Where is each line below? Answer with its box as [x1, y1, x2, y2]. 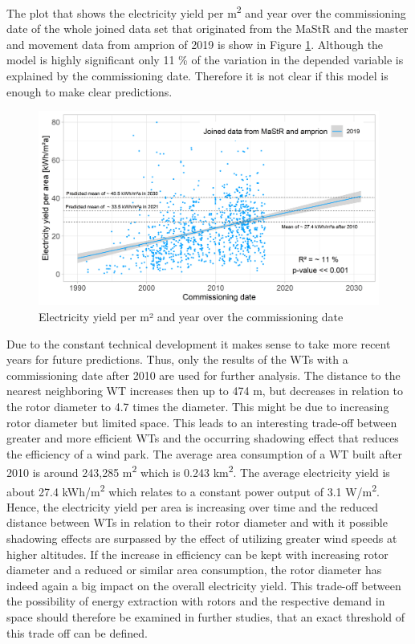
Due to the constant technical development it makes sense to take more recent [6, 335, 391, 352]
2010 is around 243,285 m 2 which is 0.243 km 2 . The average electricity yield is [6, 462, 390, 481]
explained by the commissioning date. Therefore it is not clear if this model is [6, 67, 389, 84]
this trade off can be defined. [6, 624, 148, 641]
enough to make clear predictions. [6, 83, 173, 100]
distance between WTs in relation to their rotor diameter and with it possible [6, 514, 388, 531]
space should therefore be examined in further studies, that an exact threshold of [6, 609, 405, 626]
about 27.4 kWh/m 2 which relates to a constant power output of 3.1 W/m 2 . [6, 480, 380, 499]
